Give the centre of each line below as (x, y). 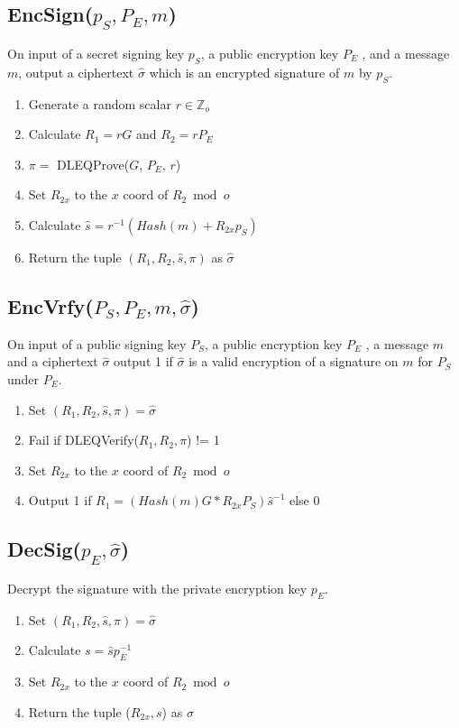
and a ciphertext (53, 361)
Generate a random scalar (100, 103)
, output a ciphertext (76, 72)
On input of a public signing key (97, 343)
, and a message (406, 53)
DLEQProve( (93, 164)
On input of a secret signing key (96, 53)
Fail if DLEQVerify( (83, 440)
